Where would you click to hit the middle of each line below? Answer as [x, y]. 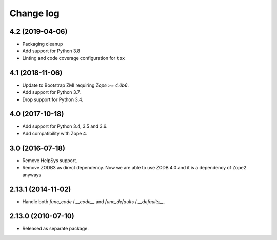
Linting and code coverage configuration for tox [74, 58]
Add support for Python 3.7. [52, 92]
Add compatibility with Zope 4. [55, 133]
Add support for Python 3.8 [51, 51]
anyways [32, 175]
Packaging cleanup [43, 44]
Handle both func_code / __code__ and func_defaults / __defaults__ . [94, 202]
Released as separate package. [56, 229]
